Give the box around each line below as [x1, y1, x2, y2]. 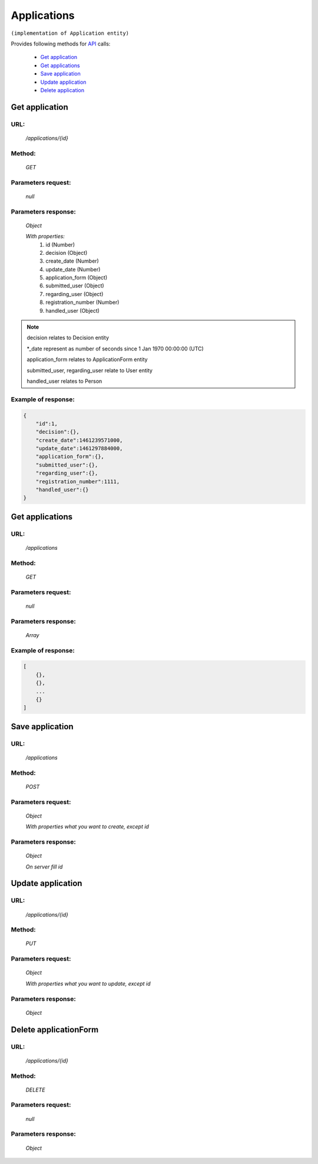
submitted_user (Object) [45, 282, 104, 289]
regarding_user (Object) [45, 290, 104, 297]
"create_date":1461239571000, [35, 437, 123, 444]
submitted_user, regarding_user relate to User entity [26, 366, 153, 374]
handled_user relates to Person [26, 378, 102, 385]
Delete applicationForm [11, 1024, 99, 1035]
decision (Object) [45, 249, 88, 256]
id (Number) [45, 241, 75, 248]
